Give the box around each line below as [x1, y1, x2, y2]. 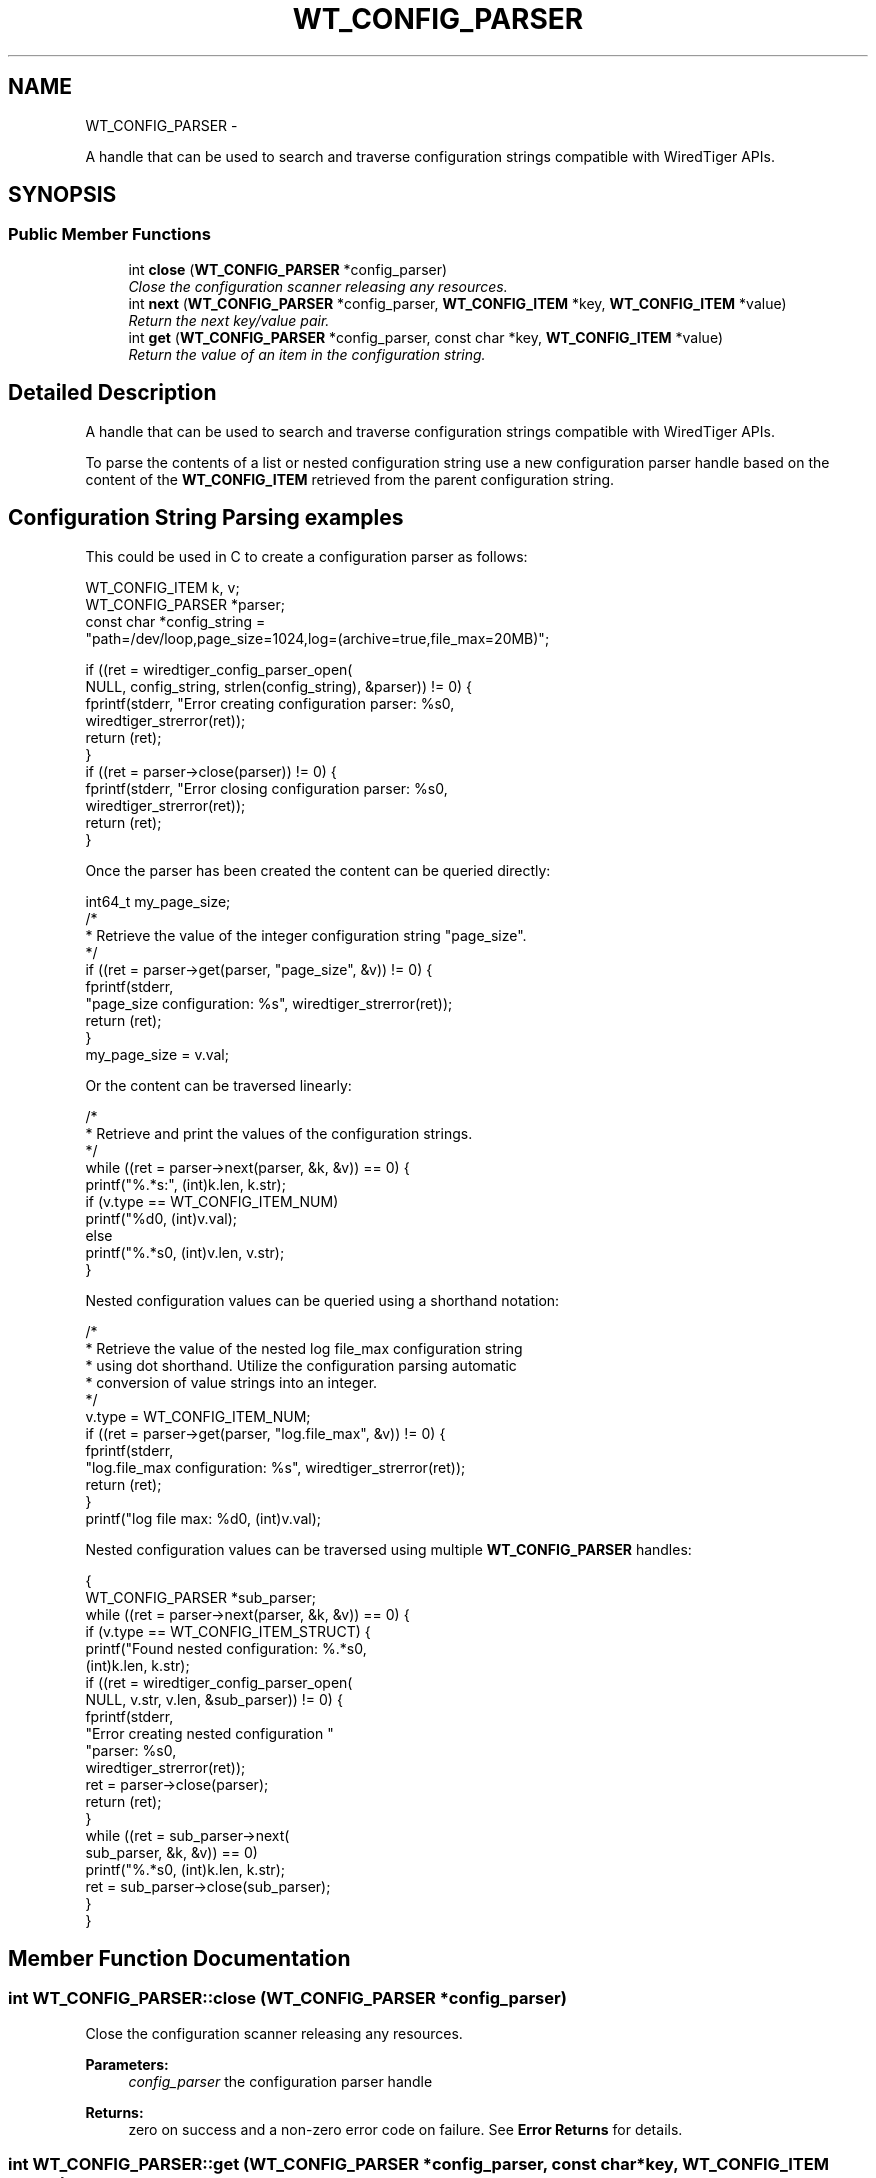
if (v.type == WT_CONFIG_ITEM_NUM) [85, 1192, 339, 1210]
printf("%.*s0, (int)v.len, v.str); [85, 1243, 285, 1261]
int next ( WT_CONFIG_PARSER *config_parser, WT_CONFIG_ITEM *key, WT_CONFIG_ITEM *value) [128, 294, 787, 312]
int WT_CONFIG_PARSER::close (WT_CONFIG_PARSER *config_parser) [8, 1988, 567, 2009]
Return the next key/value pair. [128, 311, 330, 329]
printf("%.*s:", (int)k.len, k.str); [85, 1175, 286, 1193]
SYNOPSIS [8, 182, 117, 208]
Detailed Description [8, 380, 217, 406]
